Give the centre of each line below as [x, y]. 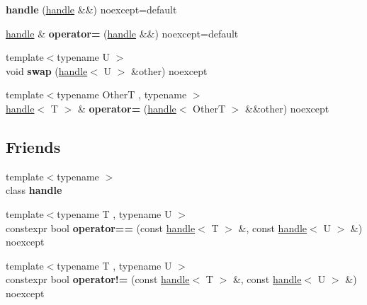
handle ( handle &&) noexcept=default [91, 9]
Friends [33, 146]
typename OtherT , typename [122, 94]
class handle [34, 190]
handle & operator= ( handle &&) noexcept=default [122, 33]
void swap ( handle [47, 70]
